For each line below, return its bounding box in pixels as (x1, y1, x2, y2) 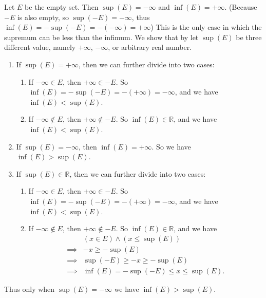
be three (236, 31, 262, 42)
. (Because (224, 2, 257, 12)
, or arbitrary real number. (108, 42, 192, 52)
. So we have (151, 141, 191, 152)
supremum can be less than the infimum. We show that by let (4, 31, 199, 42)
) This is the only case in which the (150, 22, 262, 32)
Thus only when (4, 283, 55, 294)
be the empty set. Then (25, 2, 99, 12)
